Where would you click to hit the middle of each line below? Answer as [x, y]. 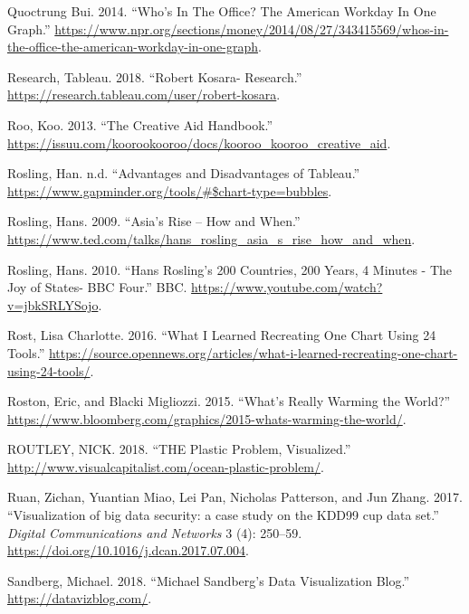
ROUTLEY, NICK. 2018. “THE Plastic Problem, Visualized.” [179, 449]
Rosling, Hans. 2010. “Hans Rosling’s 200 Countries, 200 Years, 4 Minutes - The [230, 269]
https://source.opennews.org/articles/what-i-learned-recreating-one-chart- [253, 352]
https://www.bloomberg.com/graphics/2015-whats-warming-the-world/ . [207, 418]
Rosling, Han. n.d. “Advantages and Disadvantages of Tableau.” [184, 173]
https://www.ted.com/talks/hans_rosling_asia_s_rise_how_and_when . [211, 238]
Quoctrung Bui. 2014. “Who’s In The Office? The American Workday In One [222, 11]
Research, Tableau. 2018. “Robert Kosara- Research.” [155, 76]
